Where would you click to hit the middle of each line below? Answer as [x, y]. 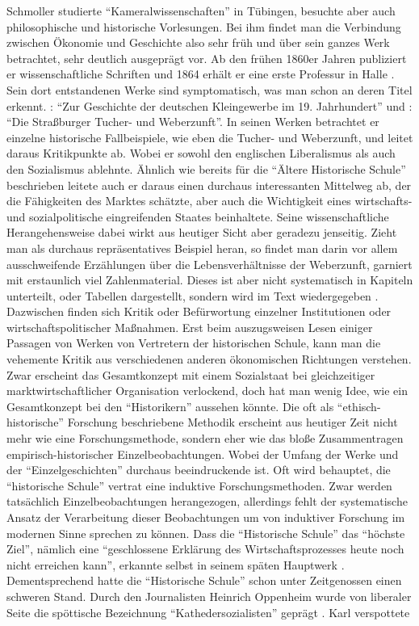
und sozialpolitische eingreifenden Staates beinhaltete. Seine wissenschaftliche [198, 216]
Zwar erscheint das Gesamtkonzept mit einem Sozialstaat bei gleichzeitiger [191, 374]
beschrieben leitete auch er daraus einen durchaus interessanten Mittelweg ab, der [209, 185]
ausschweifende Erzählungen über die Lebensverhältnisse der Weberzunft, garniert [209, 264]
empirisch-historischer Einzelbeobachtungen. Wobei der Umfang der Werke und [203, 454]
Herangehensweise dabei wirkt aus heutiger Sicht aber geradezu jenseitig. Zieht [202, 232]
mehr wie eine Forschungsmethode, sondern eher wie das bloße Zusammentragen [205, 438]
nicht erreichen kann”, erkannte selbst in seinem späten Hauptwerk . [176, 564]
